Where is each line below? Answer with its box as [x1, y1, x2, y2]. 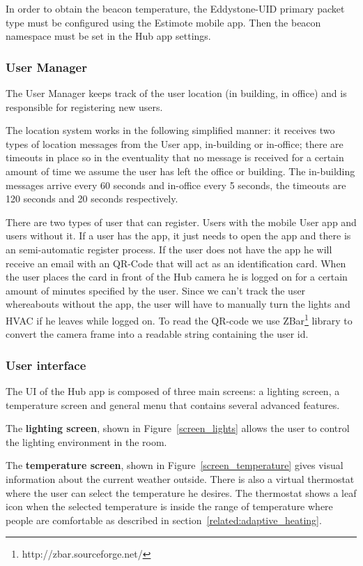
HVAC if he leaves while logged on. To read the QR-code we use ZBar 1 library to [6, 311, 353, 327]
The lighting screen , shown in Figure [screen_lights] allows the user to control [6, 421, 350, 435]
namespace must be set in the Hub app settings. [6, 29, 211, 43]
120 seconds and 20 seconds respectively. [6, 191, 178, 206]
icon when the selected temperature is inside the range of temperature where [6, 499, 333, 514]
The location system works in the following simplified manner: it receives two [6, 123, 335, 137]
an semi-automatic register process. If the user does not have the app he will [6, 241, 332, 256]
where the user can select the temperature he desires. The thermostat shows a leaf [6, 485, 357, 500]
